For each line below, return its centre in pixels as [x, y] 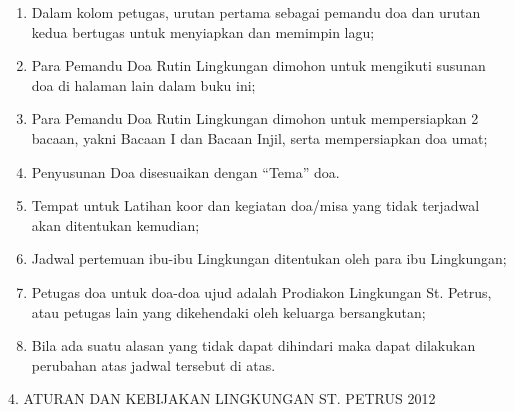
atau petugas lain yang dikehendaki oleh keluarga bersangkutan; [228, 311]
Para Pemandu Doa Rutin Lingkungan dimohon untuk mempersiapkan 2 [255, 118]
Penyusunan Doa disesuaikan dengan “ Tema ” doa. [185, 171]
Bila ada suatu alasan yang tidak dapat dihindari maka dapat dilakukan [253, 345]
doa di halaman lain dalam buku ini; [143, 84]
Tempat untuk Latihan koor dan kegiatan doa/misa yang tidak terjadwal [255, 205]
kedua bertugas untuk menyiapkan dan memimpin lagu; [203, 31]
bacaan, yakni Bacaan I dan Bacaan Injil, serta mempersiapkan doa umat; [259, 137]
